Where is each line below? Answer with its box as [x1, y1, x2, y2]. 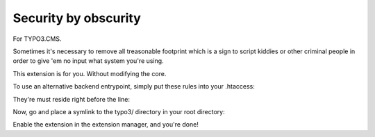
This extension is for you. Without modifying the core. [12, 69, 167, 77]
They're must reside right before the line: [12, 95, 130, 103]
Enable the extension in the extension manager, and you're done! [12, 120, 199, 129]
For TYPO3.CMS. [12, 35, 62, 43]
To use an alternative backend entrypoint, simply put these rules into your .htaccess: [12, 82, 255, 91]
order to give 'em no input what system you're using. [12, 57, 164, 65]
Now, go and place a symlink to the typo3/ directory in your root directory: [12, 107, 225, 116]
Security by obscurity [12, 10, 142, 26]
